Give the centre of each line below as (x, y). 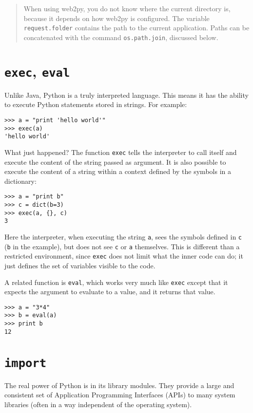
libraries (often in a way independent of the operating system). (98, 404)
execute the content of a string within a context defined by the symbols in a (118, 171)
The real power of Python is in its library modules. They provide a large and (119, 385)
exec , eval (37, 71)
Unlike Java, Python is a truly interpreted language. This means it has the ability (126, 95)
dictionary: (20, 181)
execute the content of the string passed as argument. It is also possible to (115, 162)
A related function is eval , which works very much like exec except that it (116, 282)
